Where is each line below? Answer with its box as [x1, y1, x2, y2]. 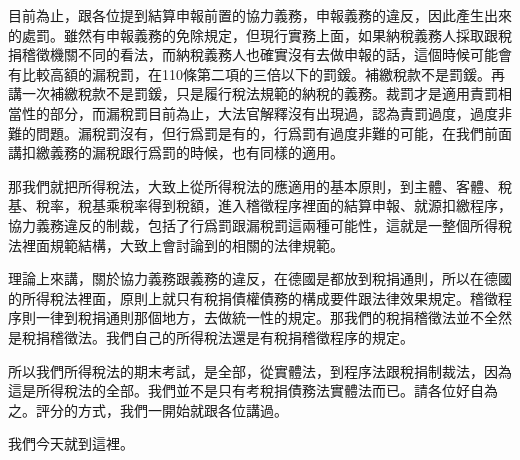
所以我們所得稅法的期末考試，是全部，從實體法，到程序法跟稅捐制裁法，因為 [8, 360, 512, 381]
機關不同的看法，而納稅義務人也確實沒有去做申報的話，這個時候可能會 [49, 44, 512, 65]
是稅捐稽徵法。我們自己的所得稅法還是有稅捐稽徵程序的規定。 [8, 326, 414, 347]
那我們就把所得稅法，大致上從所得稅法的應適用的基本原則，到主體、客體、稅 [8, 175, 512, 196]
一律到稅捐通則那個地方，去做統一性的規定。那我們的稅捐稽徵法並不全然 [35, 307, 512, 328]
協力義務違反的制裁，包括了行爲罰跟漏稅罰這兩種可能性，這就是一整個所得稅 [8, 214, 512, 235]
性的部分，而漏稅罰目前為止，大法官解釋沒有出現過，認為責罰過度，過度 [21, 102, 498, 123]
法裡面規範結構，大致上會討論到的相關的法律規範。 [8, 234, 344, 255]
